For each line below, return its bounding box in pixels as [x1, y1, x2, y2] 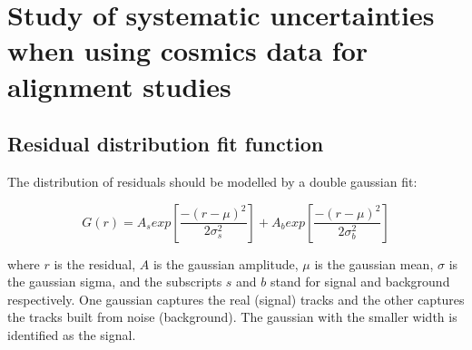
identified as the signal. [7, 325, 136, 344]
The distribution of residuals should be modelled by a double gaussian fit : [7, 171, 418, 190]
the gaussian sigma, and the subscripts [7, 272, 222, 291]
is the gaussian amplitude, [152, 254, 299, 273]
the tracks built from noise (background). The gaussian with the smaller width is [7, 307, 457, 326]
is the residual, [54, 254, 136, 273]
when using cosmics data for [7, 32, 369, 69]
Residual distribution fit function [7, 130, 324, 158]
